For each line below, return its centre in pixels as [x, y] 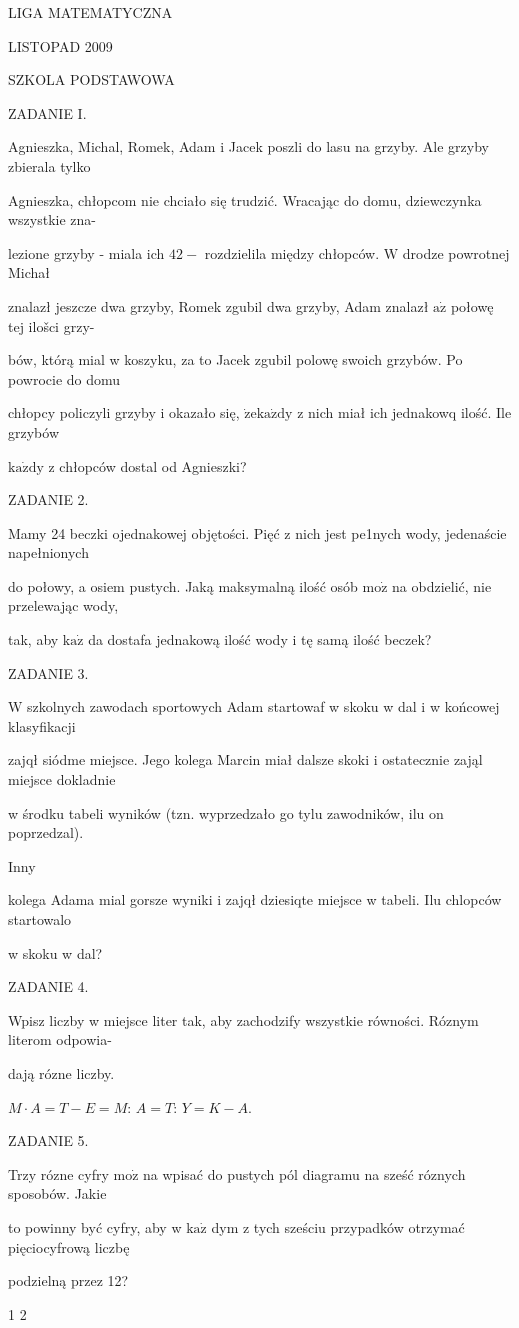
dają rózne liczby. [61, 1072]
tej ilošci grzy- [51, 325]
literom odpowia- [60, 1039]
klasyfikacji [42, 725]
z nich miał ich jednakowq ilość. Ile [404, 412]
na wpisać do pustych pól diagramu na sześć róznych [304, 1173]
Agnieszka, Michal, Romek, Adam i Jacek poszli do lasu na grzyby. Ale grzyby [248, 146]
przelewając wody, [63, 605]
